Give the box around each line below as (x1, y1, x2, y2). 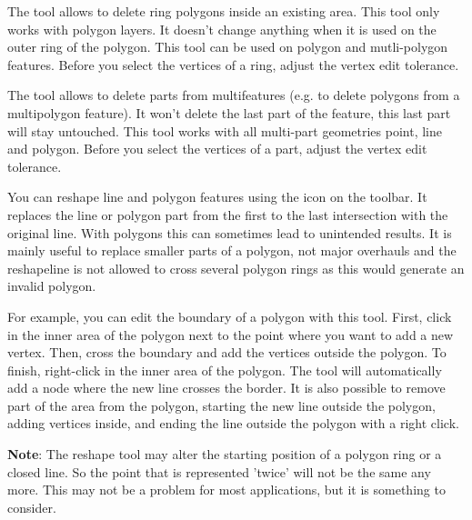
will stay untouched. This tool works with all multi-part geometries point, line (7, 121, 442, 140)
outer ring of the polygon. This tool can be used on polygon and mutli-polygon (7, 37, 448, 56)
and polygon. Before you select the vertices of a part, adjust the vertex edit (7, 139, 427, 158)
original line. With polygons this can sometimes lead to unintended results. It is (7, 223, 452, 242)
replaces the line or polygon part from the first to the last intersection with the (7, 205, 448, 224)
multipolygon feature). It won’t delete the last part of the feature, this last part (7, 103, 451, 122)
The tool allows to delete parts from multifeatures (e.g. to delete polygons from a (7, 85, 460, 105)
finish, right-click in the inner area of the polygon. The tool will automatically (7, 360, 442, 379)
